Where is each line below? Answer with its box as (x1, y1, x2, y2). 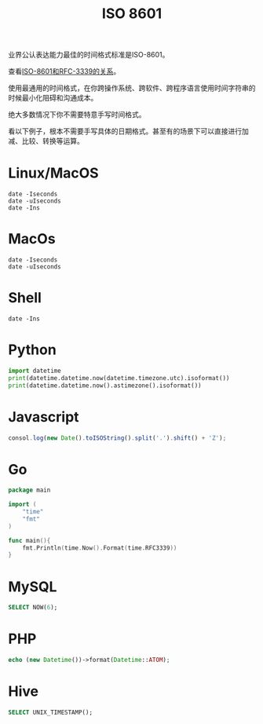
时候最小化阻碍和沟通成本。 (8, 93, 98, 103)
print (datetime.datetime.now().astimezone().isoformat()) (8, 382, 202, 389)
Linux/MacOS (8, 164, 100, 182)
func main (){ (8, 536, 51, 544)
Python (8, 341, 57, 359)
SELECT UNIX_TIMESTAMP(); (8, 708, 93, 716)
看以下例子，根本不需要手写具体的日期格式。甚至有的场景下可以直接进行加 (8, 126, 249, 136)
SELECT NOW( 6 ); (8, 604, 58, 612)
